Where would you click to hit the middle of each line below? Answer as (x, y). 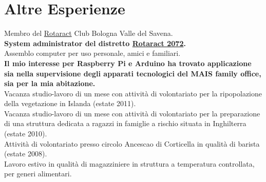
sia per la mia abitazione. (50, 83)
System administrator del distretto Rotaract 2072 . (95, 43)
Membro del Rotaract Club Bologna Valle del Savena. (89, 33)
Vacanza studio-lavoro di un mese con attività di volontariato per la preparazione (132, 113)
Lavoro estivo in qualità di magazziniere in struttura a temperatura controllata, (129, 163)
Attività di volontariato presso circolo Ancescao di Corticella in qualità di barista (132, 143)
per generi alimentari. (38, 174)
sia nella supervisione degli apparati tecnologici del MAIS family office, (133, 73)
